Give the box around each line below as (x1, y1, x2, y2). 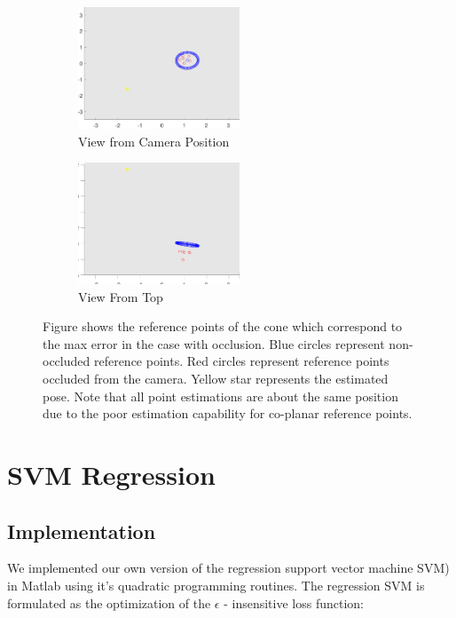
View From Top (78, 287, 163, 305)
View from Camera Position (78, 131, 230, 150)
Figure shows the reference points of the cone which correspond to (43, 317, 403, 336)
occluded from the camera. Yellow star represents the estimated (43, 369, 389, 388)
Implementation (7, 517, 156, 544)
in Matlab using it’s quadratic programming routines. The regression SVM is (7, 575, 425, 594)
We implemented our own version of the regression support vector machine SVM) (7, 559, 450, 577)
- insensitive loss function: (224, 593, 365, 612)
